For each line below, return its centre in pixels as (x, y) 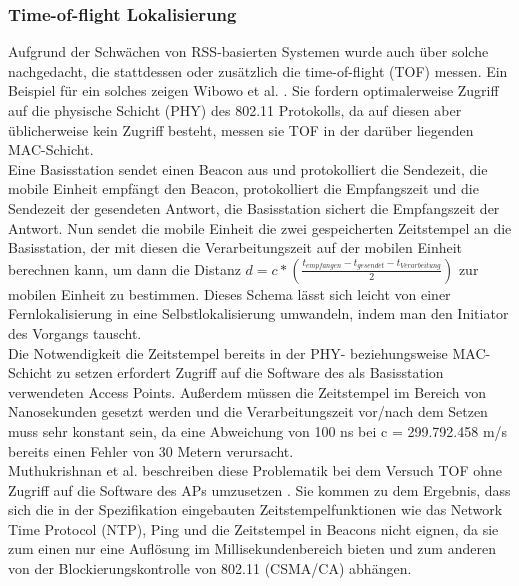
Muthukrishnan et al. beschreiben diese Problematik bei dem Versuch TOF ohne (255, 470)
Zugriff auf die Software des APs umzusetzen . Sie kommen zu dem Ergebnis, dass (259, 489)
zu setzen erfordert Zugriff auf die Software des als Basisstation (250, 372)
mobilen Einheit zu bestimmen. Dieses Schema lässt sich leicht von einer (229, 293)
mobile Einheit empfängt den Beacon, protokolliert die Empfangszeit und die (243, 188)
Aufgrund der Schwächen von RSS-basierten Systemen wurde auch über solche (248, 51)
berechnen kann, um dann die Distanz (124, 268)
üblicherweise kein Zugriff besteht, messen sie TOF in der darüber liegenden (241, 129)
